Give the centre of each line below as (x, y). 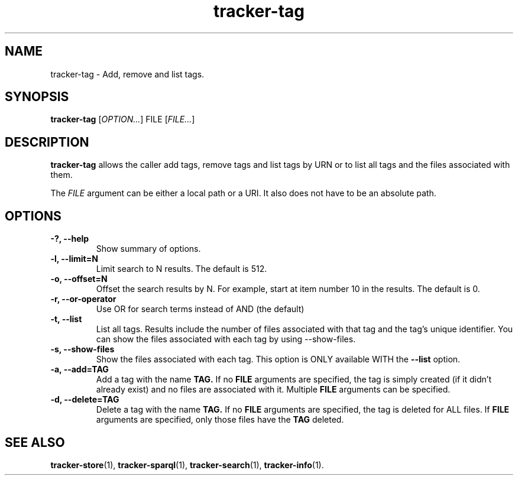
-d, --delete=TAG (85, 400)
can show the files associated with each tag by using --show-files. (226, 339)
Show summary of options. (148, 249)
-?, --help (70, 239)
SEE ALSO (35, 442)
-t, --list (66, 319)
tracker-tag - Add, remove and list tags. (127, 74)
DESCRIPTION (47, 142)
